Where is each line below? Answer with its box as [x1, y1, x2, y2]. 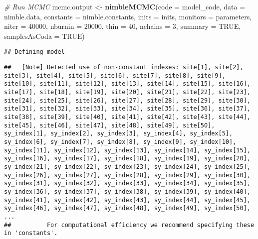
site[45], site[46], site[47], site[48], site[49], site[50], [4, 121, 215, 129]
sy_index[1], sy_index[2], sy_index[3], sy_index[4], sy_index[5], [4, 130, 233, 137]
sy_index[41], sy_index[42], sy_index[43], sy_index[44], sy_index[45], [4, 196, 251, 204]
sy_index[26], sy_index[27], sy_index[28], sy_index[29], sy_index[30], [4, 171, 251, 179]
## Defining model [4, 48, 65, 56]
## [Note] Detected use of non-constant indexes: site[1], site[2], [4, 64, 244, 71]
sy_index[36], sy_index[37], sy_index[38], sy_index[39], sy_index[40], [4, 188, 251, 195]
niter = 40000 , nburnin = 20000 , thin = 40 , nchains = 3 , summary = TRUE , [4, 21, 241, 31]
